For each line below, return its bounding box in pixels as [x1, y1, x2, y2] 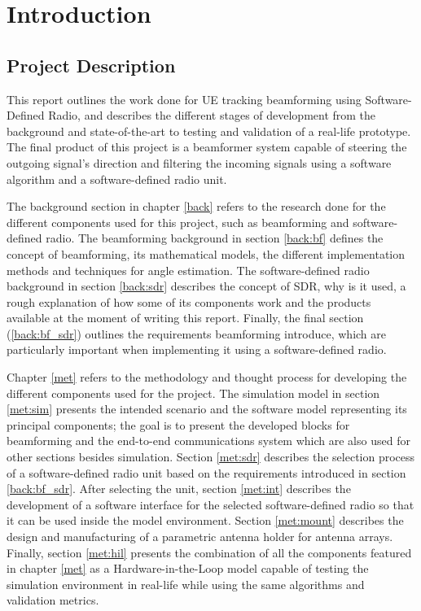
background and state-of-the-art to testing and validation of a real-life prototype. [7, 122, 411, 139]
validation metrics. [7, 591, 99, 609]
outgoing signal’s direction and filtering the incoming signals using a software [7, 154, 392, 171]
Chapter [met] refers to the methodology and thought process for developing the [7, 369, 407, 386]
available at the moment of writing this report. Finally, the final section [7, 309, 364, 326]
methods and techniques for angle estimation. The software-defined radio [7, 261, 370, 278]
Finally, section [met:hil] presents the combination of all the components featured [7, 543, 412, 561]
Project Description [7, 52, 176, 77]
